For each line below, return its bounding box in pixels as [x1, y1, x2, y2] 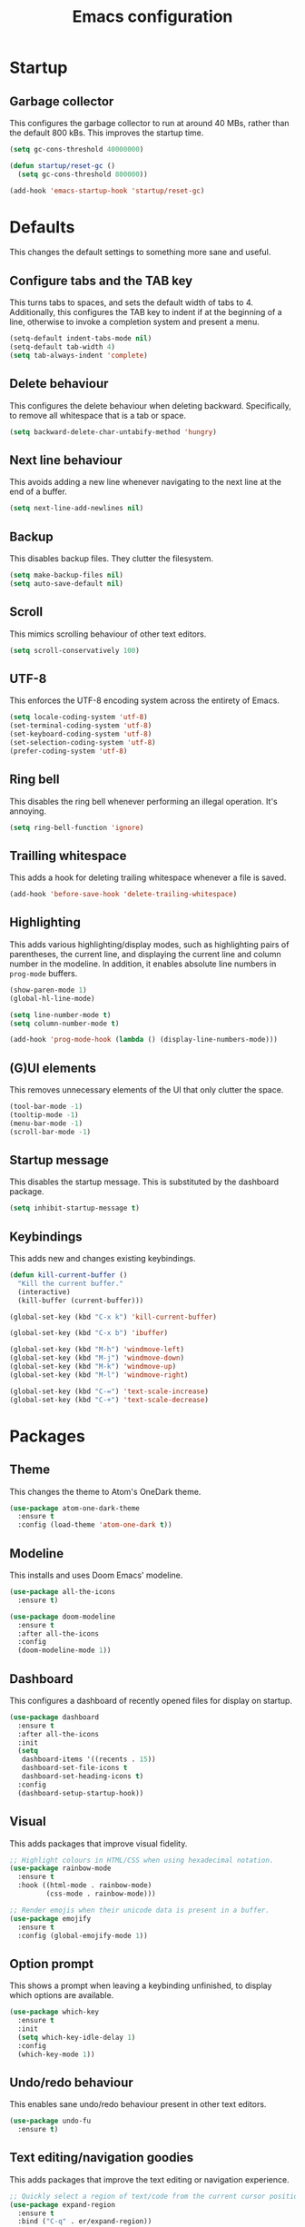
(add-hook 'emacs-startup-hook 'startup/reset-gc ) [9, 186, 205, 195]
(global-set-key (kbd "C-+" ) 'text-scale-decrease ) [9, 1395, 209, 1404]
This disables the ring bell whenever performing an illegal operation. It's [9, 796, 279, 807]
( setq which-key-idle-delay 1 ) [17, 2033, 136, 2042]
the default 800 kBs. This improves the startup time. [9, 127, 204, 138]
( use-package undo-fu [9, 2116, 92, 2126]
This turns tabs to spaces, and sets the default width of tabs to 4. [9, 297, 254, 308]
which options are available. [9, 1990, 114, 2001]
